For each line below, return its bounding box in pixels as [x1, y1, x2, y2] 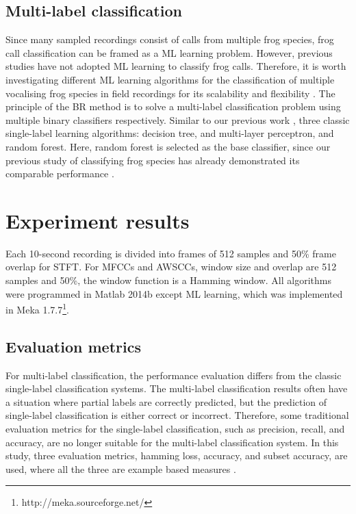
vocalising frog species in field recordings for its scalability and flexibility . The [5, 86, 335, 100]
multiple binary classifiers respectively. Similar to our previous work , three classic [5, 112, 350, 127]
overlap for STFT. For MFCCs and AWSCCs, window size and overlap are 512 [5, 259, 337, 274]
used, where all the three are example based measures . [5, 461, 236, 476]
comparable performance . [5, 166, 114, 181]
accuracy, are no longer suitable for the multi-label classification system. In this [5, 435, 339, 449]
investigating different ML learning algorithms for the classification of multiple [5, 72, 335, 86]
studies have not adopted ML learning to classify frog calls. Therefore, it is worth [5, 59, 346, 73]
